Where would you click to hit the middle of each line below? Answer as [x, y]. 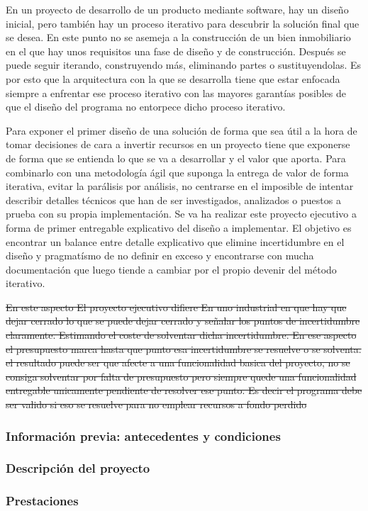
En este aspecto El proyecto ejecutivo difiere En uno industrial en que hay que [176, 307]
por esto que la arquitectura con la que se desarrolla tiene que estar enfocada [173, 78]
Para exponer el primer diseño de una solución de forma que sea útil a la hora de [182, 130]
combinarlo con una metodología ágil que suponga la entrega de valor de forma [177, 172]
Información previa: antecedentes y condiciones [143, 436]
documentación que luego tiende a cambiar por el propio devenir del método [171, 269]
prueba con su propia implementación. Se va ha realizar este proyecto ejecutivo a [181, 214]
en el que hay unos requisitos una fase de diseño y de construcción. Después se [176, 51]
